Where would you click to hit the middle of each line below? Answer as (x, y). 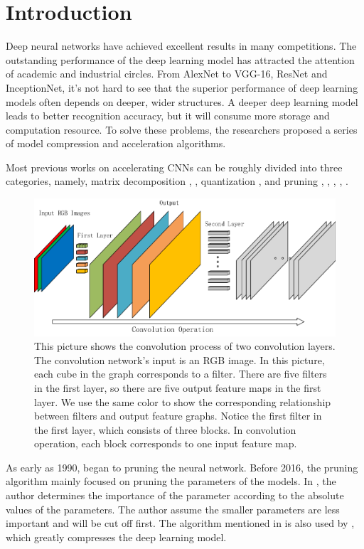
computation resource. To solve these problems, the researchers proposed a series (182, 129)
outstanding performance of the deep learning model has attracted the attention (180, 59)
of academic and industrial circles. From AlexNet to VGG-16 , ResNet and (167, 74)
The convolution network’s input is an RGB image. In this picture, (180, 359)
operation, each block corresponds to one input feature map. (166, 443)
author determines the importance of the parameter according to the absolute (175, 495)
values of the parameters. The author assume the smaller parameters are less (173, 509)
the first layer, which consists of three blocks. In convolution (165, 429)
